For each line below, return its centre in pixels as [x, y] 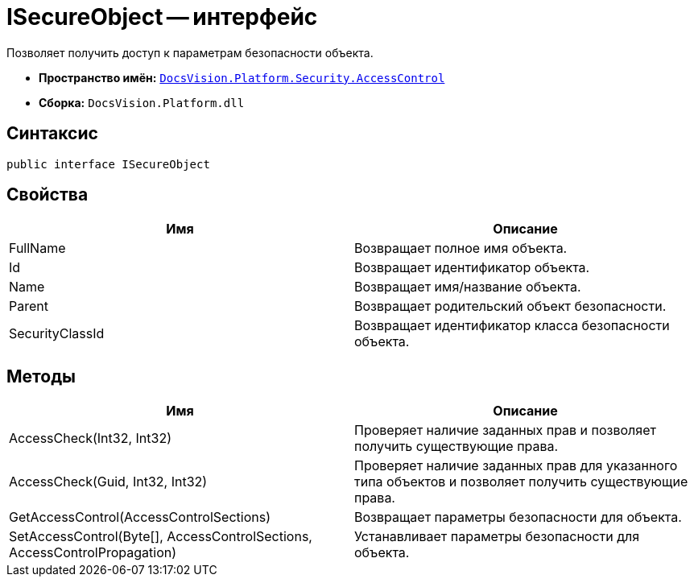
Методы [41, 376]
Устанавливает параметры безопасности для [497, 537]
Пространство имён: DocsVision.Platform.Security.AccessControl [242, 77]
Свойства [48, 195]
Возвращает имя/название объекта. [468, 287]
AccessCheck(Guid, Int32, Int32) [108, 482]
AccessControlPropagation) [93, 553]
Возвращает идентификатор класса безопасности [512, 326]
